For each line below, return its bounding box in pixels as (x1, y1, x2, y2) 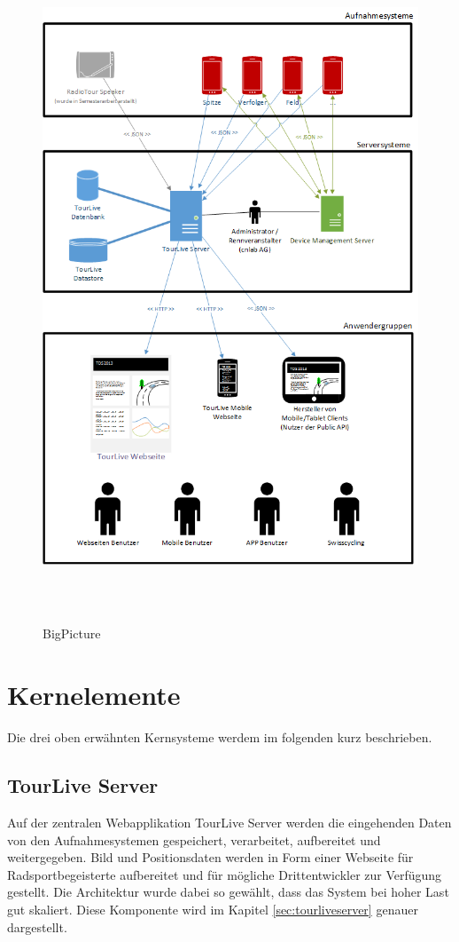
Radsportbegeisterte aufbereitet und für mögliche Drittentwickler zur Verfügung (7, 865, 442, 883)
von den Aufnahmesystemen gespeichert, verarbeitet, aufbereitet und (7, 830, 381, 849)
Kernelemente (7, 677, 181, 713)
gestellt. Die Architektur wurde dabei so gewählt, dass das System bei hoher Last (7, 883, 449, 901)
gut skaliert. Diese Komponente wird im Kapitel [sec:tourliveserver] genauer (7, 899, 418, 918)
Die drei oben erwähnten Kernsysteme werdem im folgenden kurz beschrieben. (7, 728, 432, 747)
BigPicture (43, 624, 101, 643)
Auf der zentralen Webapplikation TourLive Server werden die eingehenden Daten (7, 813, 452, 831)
